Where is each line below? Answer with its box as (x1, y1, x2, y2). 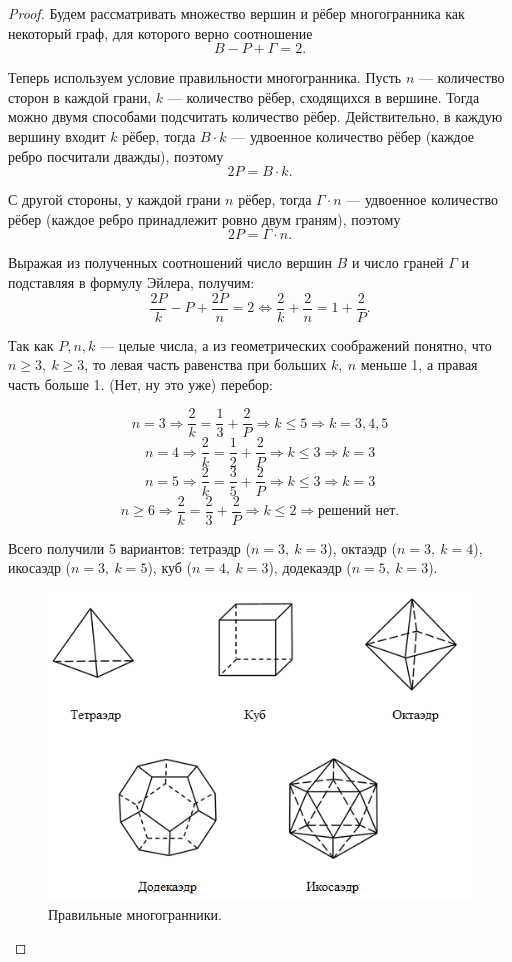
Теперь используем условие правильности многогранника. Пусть (8, 67, 402, 88)
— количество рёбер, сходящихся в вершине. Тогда (167, 86, 480, 107)
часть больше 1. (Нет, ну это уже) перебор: (8, 373, 273, 394)
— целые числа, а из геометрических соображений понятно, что (99, 334, 492, 355)
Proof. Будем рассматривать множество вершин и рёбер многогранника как (8, 3, 465, 23)
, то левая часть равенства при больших (84, 354, 327, 375)
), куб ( (147, 557, 193, 578)
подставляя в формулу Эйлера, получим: (8, 271, 255, 292)
